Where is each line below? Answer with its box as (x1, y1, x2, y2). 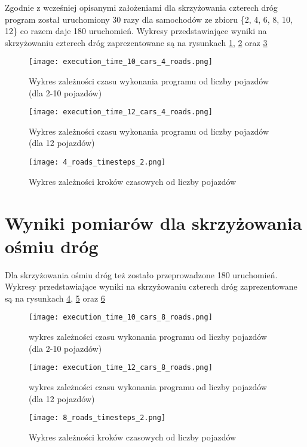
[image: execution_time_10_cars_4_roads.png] (29, 57, 213, 66)
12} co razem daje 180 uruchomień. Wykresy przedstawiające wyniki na (5, 25, 267, 37)
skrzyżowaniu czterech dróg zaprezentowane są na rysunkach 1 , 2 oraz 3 (5, 36, 268, 48)
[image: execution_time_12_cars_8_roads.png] (29, 363, 213, 372)
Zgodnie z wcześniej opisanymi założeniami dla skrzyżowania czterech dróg (5, 1, 278, 13)
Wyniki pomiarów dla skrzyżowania (5, 210, 302, 235)
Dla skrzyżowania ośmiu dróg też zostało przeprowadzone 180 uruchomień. (5, 268, 278, 281)
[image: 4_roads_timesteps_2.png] (29, 158, 166, 167)
